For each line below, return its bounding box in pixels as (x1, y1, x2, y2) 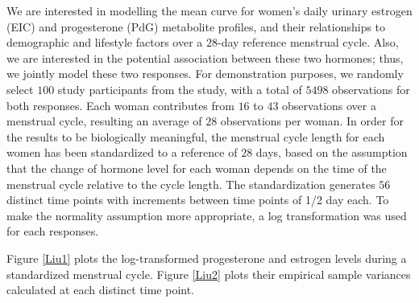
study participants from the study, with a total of (57, 80, 302, 97)
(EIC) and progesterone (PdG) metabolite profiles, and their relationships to (6, 18, 386, 35)
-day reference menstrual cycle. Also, (217, 34, 399, 51)
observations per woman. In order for (220, 113, 404, 129)
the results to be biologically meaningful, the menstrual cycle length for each (6, 128, 385, 145)
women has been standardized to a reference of (6, 144, 238, 161)
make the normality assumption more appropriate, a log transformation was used (6, 207, 407, 223)
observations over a (282, 96, 376, 113)
